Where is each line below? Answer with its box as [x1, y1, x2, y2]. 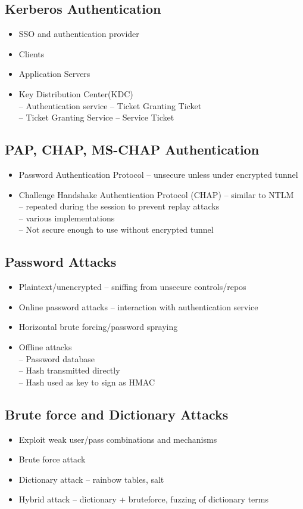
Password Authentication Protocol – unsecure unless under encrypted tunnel [18, 168, 298, 180]
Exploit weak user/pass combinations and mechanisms [18, 433, 217, 445]
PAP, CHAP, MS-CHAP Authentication [5, 140, 260, 159]
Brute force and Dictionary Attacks [5, 405, 229, 423]
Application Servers [18, 67, 90, 80]
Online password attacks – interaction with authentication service [18, 300, 258, 313]
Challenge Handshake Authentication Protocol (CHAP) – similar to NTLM [18, 188, 294, 200]
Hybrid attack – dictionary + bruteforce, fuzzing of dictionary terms [18, 493, 268, 505]
